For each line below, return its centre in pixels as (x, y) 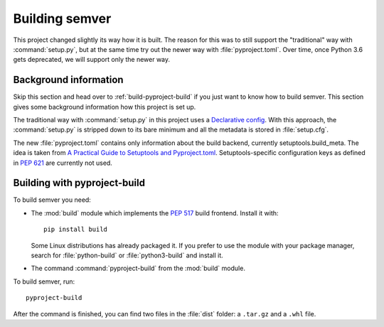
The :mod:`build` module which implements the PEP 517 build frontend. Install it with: (155, 213)
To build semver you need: (52, 200)
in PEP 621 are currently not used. (63, 163)
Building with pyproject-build (79, 183)
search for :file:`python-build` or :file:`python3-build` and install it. (127, 255)
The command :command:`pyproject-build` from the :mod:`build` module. (138, 268)
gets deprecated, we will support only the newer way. (92, 60)
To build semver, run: (44, 282)
